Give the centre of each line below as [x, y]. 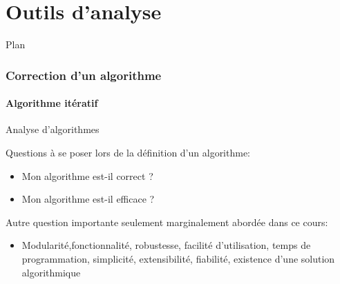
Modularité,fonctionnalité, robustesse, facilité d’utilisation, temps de [166, 245]
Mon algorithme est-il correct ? [87, 175]
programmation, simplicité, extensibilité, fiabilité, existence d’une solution [178, 258]
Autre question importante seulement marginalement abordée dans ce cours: [167, 222]
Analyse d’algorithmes [53, 129]
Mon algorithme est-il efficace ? [88, 199]
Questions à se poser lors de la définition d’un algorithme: [128, 152]
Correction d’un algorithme [84, 75]
